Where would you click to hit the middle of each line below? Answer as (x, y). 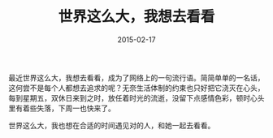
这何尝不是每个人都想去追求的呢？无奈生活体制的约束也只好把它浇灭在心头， (136, 88)
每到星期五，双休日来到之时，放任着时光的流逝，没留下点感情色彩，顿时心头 (136, 97)
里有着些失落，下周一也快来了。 (62, 108)
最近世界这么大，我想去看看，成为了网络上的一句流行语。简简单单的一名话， (136, 77)
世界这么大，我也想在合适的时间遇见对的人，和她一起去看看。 (112, 125)
